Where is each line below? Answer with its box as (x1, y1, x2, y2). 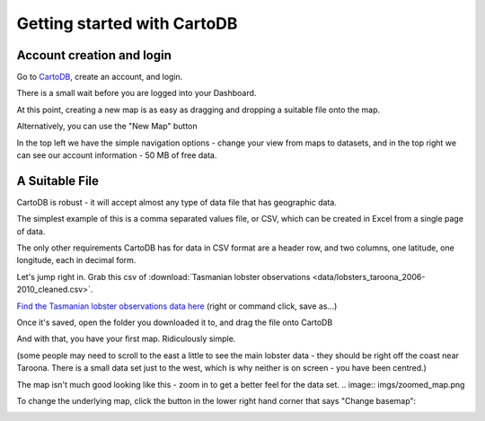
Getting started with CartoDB (16, 13, 238, 33)
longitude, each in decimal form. (16, 255, 137, 266)
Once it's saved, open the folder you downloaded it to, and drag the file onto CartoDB (16, 317, 333, 328)
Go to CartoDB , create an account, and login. (16, 72, 183, 83)
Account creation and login (16, 48, 172, 63)
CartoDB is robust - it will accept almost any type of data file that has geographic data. (16, 197, 337, 207)
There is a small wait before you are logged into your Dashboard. (16, 88, 257, 99)
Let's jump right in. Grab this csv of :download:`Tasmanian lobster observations (16, 271, 311, 282)
